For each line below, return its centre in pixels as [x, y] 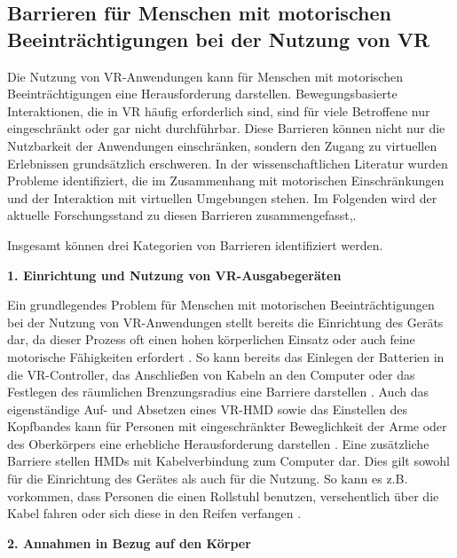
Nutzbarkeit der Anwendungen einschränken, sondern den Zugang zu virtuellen [222, 145]
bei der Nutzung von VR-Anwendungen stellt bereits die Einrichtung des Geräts [225, 322]
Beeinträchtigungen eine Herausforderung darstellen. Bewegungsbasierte [202, 94]
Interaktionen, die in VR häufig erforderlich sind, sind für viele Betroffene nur [219, 110]
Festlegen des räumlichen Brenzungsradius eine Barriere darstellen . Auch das [218, 392]
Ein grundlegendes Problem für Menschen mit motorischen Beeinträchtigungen [221, 305]
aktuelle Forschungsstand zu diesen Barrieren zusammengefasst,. [182, 215]
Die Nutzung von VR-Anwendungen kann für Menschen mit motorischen [205, 76]
